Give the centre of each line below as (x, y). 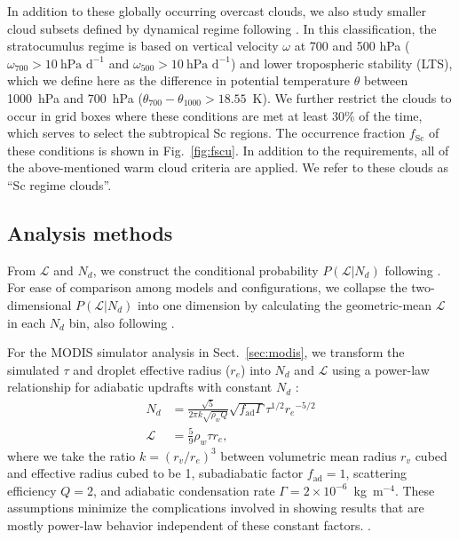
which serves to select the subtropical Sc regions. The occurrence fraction (206, 133)
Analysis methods (90, 232)
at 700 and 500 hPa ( (352, 46)
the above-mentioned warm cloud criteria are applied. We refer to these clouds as (228, 167)
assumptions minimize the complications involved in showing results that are (216, 508)
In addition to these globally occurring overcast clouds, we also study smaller (217, 11)
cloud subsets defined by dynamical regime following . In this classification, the (222, 28)
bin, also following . (122, 322)
